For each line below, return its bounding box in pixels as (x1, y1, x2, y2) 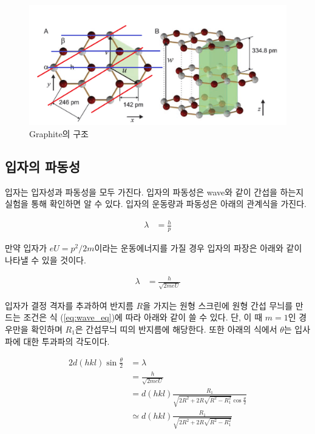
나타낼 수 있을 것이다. (5, 253, 86, 266)
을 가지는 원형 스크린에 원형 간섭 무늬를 (143, 299, 293, 311)
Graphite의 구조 (29, 127, 89, 140)
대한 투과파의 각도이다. (23, 334, 110, 347)
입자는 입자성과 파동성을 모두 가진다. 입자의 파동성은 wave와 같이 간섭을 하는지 (5, 185, 304, 198)
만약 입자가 (5, 242, 47, 254)
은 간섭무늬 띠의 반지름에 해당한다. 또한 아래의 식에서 (75, 322, 277, 335)
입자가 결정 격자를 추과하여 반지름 (5, 299, 134, 311)
